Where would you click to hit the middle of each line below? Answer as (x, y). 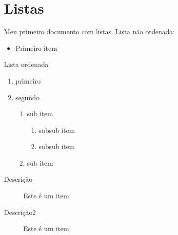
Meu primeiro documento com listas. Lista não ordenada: (89, 32)
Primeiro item (36, 48)
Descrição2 (20, 212)
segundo (27, 97)
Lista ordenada (26, 64)
